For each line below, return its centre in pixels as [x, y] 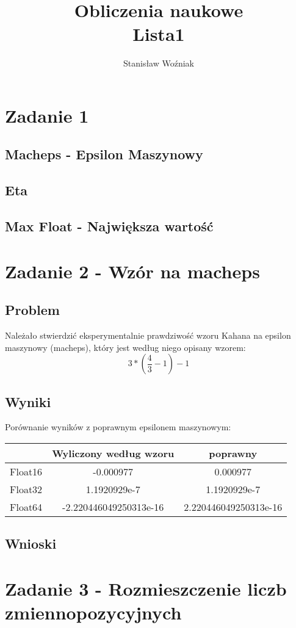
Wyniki [28, 401]
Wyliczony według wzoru [113, 453]
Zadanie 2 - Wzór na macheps [132, 271]
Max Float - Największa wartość [109, 226]
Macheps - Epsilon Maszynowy [104, 154]
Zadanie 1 [47, 115]
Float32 [26, 489]
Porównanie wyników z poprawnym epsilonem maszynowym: [118, 427]
